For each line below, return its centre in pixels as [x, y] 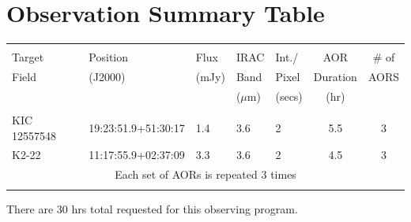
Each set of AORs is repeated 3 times [205, 174]
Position [109, 57]
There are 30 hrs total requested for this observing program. [152, 208]
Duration [335, 76]
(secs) [289, 96]
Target [28, 57]
